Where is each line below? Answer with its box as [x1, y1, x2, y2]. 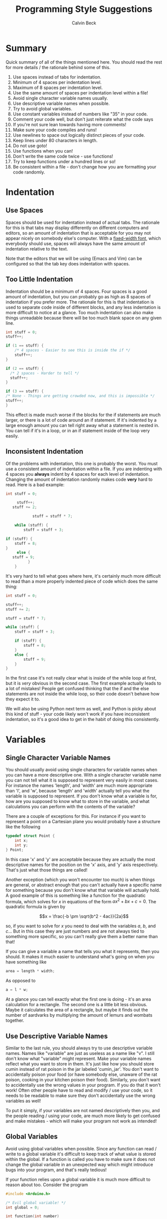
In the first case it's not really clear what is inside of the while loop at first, [5, 675, 157, 681]
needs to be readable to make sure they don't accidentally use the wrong [5, 1093, 156, 1099]
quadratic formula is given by [5, 904, 66, 910]
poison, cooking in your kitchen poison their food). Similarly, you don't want [5, 1077, 161, 1083]
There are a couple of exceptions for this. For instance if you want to [5, 813, 146, 819]
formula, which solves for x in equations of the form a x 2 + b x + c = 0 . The [5, 897, 157, 904]
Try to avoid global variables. [12, 105, 73, 111]
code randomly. [12, 169, 45, 175]
